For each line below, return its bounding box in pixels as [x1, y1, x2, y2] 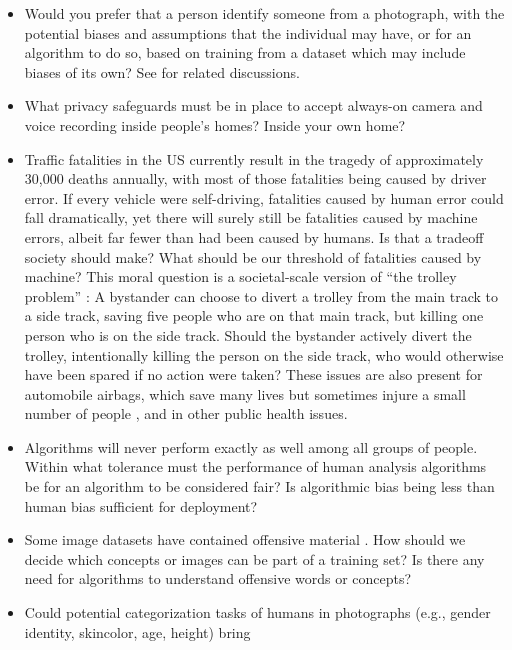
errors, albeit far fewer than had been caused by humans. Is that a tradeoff [24, 226, 484, 247]
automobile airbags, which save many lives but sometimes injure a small [24, 383, 466, 404]
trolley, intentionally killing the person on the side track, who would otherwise [24, 344, 504, 365]
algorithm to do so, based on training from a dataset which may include [24, 42, 466, 63]
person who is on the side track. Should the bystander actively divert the [24, 324, 472, 345]
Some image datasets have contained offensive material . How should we [24, 529, 466, 550]
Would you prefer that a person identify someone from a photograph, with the [24, 3, 505, 23]
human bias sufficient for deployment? [24, 495, 258, 516]
